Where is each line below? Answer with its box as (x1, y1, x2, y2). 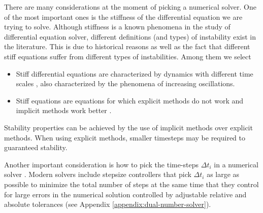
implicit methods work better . (16, 105, 112, 116)
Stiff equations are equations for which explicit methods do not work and (16, 95, 243, 105)
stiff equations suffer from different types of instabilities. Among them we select (4, 51, 251, 61)
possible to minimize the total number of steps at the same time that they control (4, 179, 259, 189)
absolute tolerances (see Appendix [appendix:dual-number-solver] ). (4, 199, 211, 209)
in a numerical (214, 159, 258, 169)
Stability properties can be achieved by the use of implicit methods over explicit (4, 122, 253, 132)
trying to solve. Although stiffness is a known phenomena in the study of (4, 21, 231, 32)
